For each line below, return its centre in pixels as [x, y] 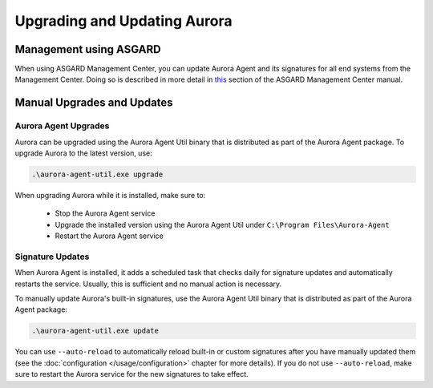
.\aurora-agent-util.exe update [95, 331]
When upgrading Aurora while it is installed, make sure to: [110, 195]
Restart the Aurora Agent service [109, 236]
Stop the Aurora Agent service [105, 213]
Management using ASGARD [88, 49]
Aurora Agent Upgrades [62, 126]
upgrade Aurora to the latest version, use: [83, 153]
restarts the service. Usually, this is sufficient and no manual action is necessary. [148, 284]
